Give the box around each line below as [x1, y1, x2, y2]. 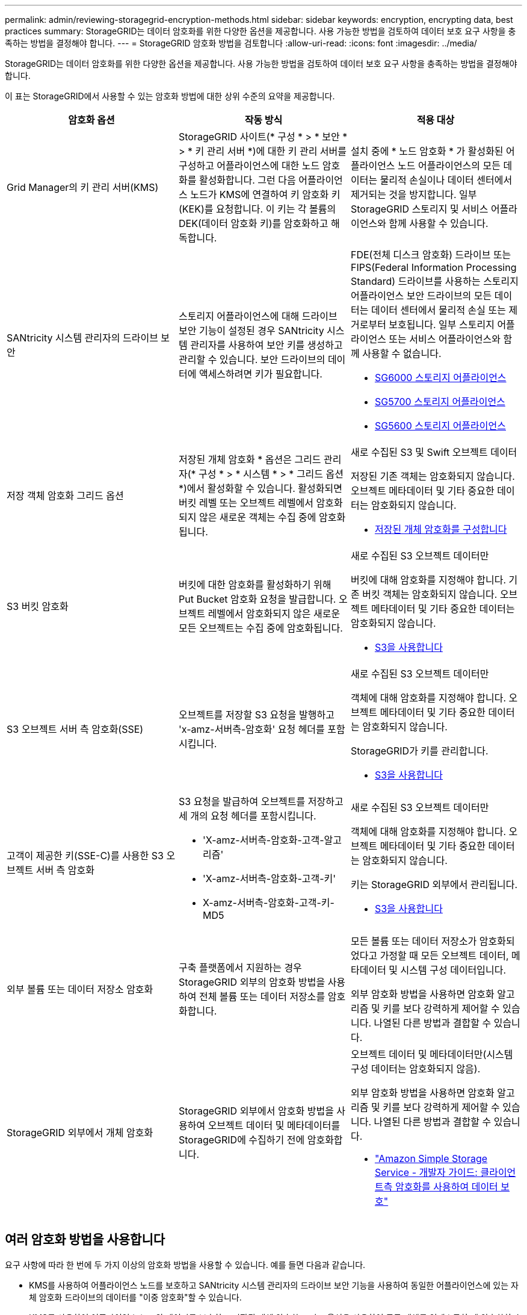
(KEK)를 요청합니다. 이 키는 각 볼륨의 [178, 203, 336, 215]
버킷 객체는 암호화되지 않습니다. [362, 588, 498, 600]
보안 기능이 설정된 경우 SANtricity [178, 325, 324, 337]
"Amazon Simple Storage [374, 1152, 488, 1164]
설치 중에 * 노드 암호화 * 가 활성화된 [350, 145, 504, 157]
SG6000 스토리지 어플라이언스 [374, 371, 507, 384]
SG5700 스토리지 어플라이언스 [374, 396, 505, 408]
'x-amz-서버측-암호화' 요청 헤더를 [178, 723, 325, 735]
